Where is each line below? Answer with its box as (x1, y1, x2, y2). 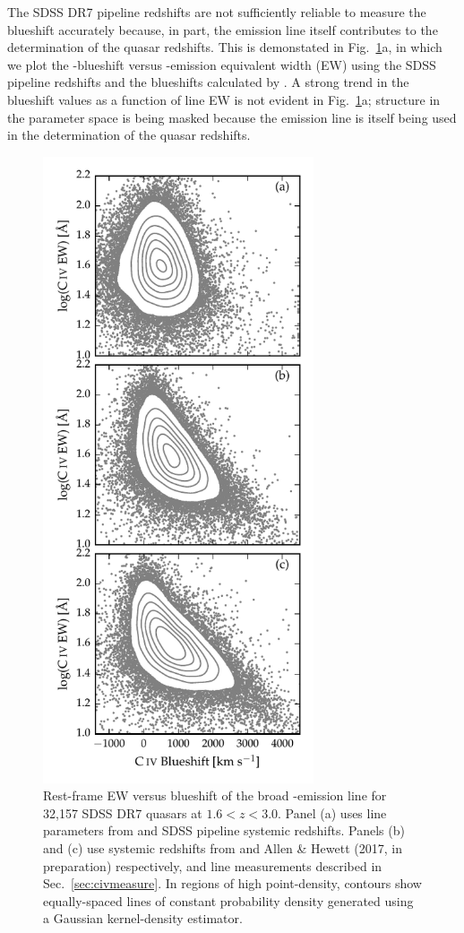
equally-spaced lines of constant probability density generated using (43, 891, 414, 910)
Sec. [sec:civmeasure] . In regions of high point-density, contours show (43, 874, 422, 893)
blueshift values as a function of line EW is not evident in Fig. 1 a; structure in (7, 90, 441, 108)
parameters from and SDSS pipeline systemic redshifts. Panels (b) (43, 821, 405, 840)
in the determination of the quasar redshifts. (7, 125, 251, 144)
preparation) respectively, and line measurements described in (43, 856, 382, 875)
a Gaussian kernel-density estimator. (43, 909, 243, 928)
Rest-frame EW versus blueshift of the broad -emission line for (43, 786, 387, 805)
